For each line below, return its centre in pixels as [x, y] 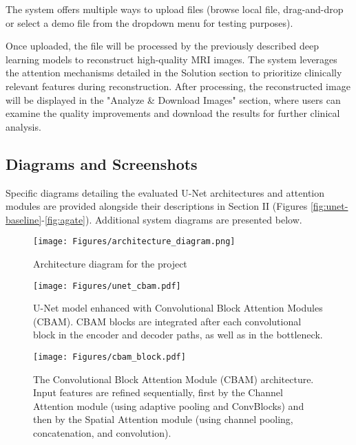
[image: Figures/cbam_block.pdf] [109, 357]
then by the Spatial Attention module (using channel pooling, [163, 419]
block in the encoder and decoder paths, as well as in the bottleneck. [178, 335]
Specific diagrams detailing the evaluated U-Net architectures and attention [165, 192]
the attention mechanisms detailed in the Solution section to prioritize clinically [174, 73]
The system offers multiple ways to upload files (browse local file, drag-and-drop [175, 9]
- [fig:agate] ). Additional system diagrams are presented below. [172, 219]
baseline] [24, 219]
